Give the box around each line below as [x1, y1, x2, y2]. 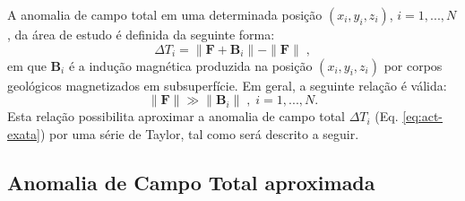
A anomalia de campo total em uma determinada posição [7, 5, 323, 23]
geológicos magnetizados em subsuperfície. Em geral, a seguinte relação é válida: [7, 75, 447, 94]
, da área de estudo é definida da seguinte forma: [7, 25, 275, 43]
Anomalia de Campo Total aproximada [7, 168, 375, 196]
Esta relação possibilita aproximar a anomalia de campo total [7, 107, 345, 126]
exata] [7, 124, 40, 143]
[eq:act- [402, 107, 443, 126]
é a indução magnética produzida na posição [68, 56, 313, 74]
